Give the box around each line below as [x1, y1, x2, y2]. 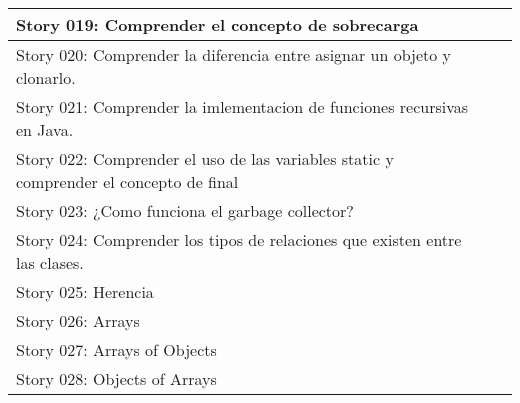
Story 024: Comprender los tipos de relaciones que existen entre [16, 228, 462, 251]
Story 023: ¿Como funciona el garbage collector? [16, 199, 354, 222]
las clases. [16, 251, 84, 274]
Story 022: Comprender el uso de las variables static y [16, 147, 394, 170]
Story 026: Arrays [16, 309, 140, 332]
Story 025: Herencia [16, 280, 154, 303]
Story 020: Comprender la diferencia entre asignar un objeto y [16, 43, 452, 66]
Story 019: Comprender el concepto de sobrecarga [16, 13, 419, 36]
